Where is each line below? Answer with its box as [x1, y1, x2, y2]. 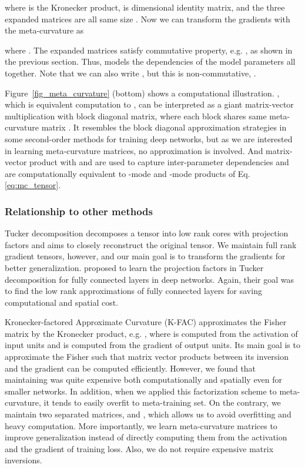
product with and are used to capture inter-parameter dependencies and [29, 156, 289, 168]
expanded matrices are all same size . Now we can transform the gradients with [5, 12, 290, 25]
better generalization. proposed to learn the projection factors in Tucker [5, 261, 264, 273]
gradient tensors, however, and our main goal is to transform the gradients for [5, 250, 286, 262]
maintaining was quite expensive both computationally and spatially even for [5, 373, 283, 386]
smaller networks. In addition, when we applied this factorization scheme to [5, 385, 277, 397]
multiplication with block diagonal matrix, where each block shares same [5, 109, 267, 122]
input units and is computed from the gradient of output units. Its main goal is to [5, 339, 300, 351]
